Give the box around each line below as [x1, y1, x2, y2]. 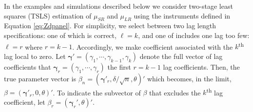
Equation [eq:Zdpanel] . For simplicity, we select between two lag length [4, 20, 216, 31]
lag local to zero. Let [4, 51, 66, 61]
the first [107, 61, 131, 72]
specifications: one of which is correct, [4, 30, 117, 40]
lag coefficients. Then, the [163, 61, 240, 72]
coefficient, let [4, 97, 45, 107]
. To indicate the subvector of [53, 87, 141, 97]
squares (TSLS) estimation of [4, 10, 92, 20]
